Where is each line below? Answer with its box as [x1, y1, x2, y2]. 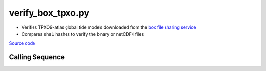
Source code [9, 40, 35, 46]
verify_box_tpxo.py [9, 7, 90, 18]
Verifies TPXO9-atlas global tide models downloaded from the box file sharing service [21, 24, 197, 30]
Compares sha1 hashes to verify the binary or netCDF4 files [21, 31, 144, 37]
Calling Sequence [9, 53, 65, 61]
